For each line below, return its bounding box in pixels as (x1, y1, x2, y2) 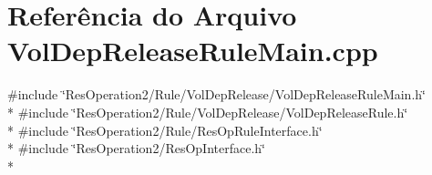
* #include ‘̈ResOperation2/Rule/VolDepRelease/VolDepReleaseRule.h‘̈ (7, 102, 408, 121)
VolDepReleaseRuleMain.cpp (7, 32, 378, 69)
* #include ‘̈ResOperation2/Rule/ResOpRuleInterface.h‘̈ (7, 120, 323, 139)
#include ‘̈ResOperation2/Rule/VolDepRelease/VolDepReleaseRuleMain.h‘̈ (7, 85, 426, 104)
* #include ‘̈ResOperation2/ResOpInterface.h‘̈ (7, 139, 265, 158)
